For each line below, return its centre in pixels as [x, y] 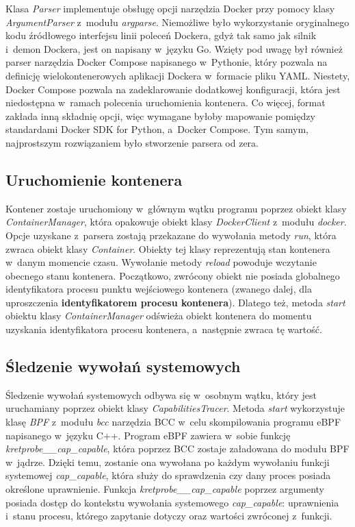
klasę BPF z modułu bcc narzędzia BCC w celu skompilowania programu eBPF [173, 422]
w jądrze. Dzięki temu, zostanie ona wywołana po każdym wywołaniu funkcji [168, 462]
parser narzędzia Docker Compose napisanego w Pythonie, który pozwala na [167, 62]
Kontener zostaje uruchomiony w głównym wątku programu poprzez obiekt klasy [176, 208]
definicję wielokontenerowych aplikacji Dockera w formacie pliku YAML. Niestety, [178, 75]
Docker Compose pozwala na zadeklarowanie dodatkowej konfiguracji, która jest [173, 89]
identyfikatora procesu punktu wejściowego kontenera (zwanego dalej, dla [159, 289]
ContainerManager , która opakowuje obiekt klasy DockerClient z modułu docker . [176, 222]
